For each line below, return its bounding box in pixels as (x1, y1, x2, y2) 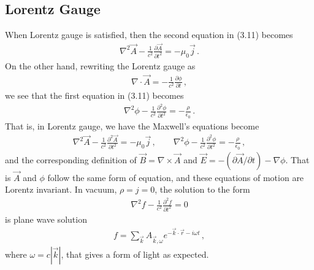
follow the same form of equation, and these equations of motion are (47, 171, 304, 183)
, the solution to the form (155, 183, 250, 196)
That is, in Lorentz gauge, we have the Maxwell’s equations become (5, 119, 259, 132)
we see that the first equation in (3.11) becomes (5, 88, 184, 101)
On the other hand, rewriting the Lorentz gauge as (5, 59, 196, 72)
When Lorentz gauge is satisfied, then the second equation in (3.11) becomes (5, 28, 293, 41)
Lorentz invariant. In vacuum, (5, 183, 117, 196)
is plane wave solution (5, 213, 87, 225)
